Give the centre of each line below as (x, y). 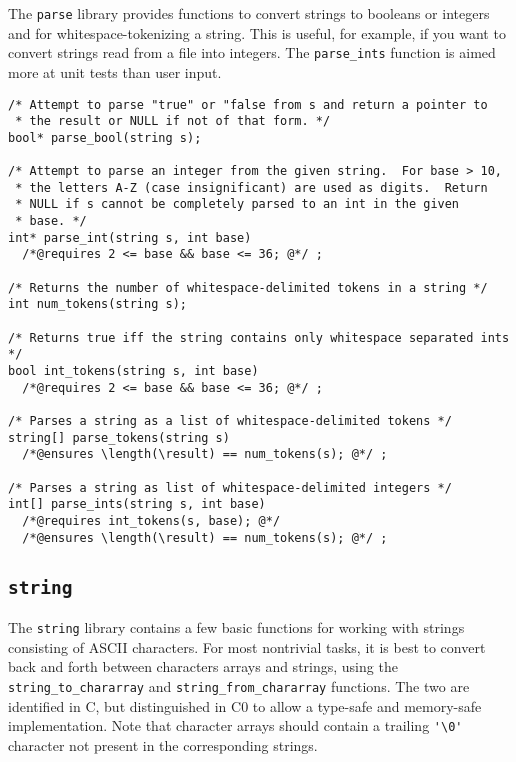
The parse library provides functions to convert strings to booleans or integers (249, 13)
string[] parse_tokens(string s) (119, 437)
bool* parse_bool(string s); (105, 137)
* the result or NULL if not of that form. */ (173, 121)
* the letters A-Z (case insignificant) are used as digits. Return (251, 187)
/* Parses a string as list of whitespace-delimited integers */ (230, 487)
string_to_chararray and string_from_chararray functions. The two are (239, 685)
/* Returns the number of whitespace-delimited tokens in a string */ (248, 287)
